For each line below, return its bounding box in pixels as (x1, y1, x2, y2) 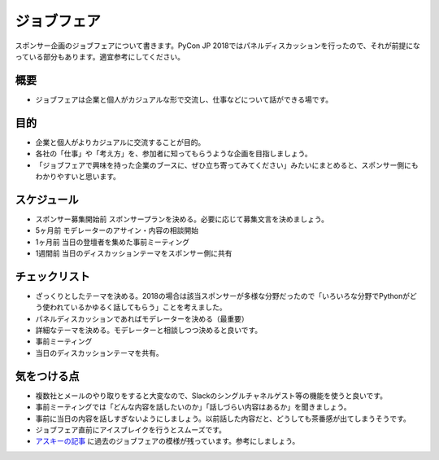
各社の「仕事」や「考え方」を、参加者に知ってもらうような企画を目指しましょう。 (35, 149, 312, 159)
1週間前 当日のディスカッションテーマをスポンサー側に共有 (35, 248, 233, 258)
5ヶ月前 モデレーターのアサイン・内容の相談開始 (35, 226, 199, 235)
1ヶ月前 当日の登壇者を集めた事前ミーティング (35, 237, 190, 247)
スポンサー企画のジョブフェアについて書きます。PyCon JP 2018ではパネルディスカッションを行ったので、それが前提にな (15, 41, 420, 50)
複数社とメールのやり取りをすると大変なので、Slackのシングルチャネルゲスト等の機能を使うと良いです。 (35, 391, 388, 401)
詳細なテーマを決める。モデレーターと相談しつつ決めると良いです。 (35, 326, 263, 335)
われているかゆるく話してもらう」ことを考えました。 (49, 302, 227, 313)
